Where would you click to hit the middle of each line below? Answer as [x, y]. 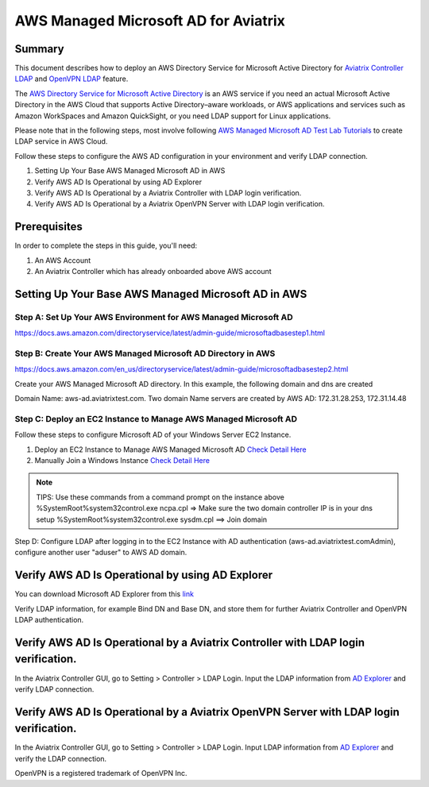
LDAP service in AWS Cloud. [61, 141]
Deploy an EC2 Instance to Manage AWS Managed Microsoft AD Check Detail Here [170, 449]
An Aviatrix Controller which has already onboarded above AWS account [153, 272]
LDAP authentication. [49, 620]
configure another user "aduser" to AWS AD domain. [101, 553]
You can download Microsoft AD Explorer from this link [104, 594]
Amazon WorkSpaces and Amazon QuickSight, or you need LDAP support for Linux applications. [173, 116]
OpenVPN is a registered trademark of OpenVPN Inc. [101, 773]
